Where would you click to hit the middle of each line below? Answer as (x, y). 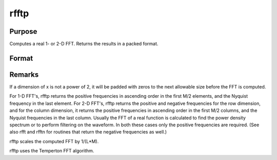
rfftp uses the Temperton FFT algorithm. (52, 151)
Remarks (24, 74)
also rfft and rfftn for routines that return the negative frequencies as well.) (88, 132)
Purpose (23, 31)
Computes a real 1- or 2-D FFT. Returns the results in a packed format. (84, 44)
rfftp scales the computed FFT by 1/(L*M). (54, 141)
